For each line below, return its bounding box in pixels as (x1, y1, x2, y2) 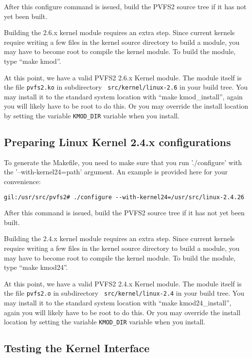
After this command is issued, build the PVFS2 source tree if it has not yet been (4, 207, 245, 218)
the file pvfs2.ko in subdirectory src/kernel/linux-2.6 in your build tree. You (4, 82, 248, 92)
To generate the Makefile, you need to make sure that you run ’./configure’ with (4, 157, 242, 167)
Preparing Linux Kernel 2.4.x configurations (4, 134, 231, 150)
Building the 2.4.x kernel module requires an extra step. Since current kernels (4, 233, 235, 244)
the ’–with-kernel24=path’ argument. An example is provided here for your (4, 167, 228, 177)
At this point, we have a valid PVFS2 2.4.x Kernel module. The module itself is (4, 278, 242, 288)
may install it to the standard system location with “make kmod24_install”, (4, 298, 232, 308)
